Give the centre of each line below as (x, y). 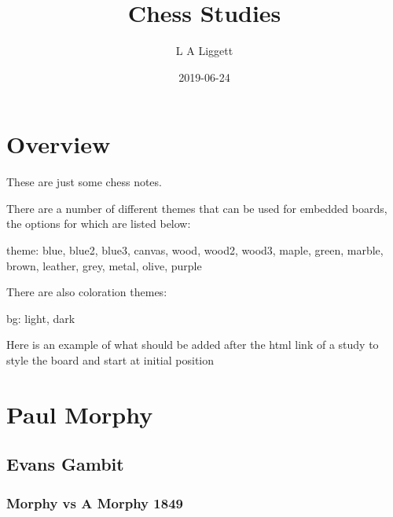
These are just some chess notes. (84, 182)
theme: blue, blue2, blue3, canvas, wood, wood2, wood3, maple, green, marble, (195, 250)
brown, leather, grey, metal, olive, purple (104, 265)
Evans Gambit (65, 464)
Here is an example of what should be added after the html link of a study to (193, 345)
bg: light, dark (41, 318)
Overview (59, 144)
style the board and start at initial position (110, 360)
